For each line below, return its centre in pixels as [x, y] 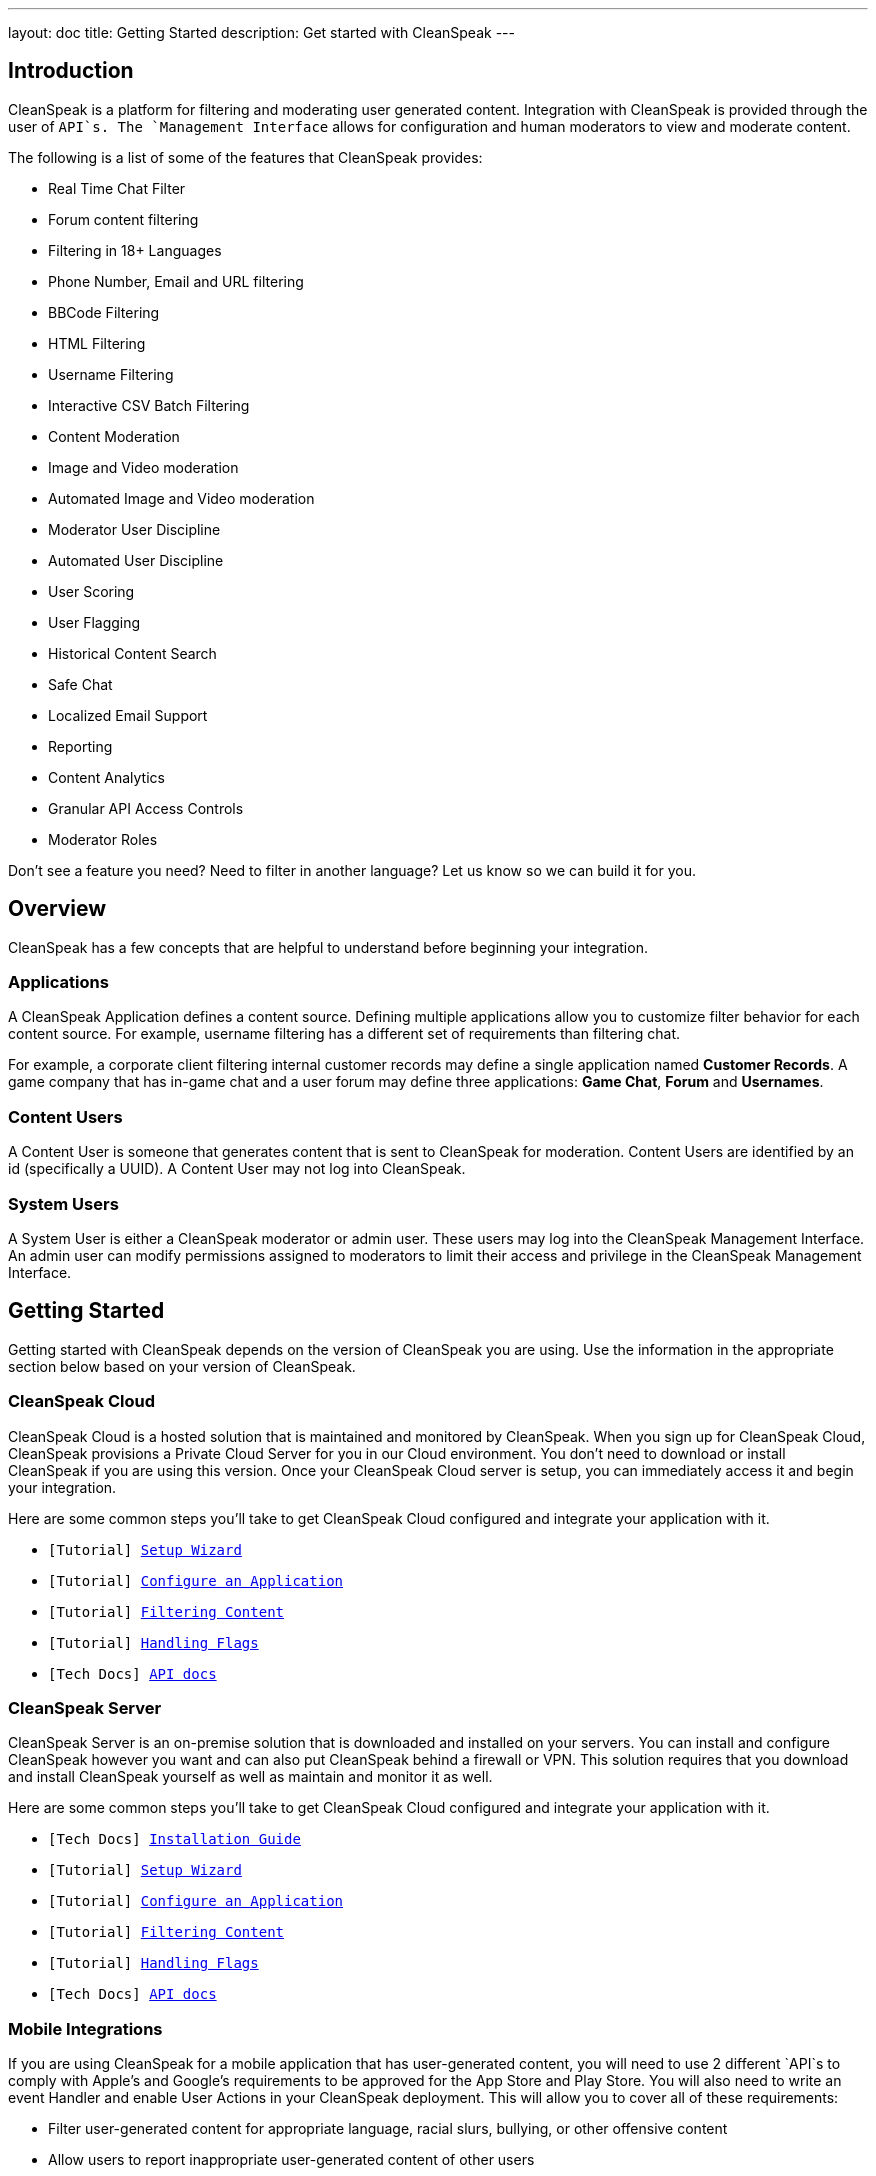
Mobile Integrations [85, 2028]
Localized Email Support [128, 715]
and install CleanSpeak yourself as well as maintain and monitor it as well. [250, 1777]
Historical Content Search [132, 653]
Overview [57, 909]
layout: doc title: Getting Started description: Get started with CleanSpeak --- [261, 32]
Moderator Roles [103, 839]
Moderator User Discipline [134, 529]
